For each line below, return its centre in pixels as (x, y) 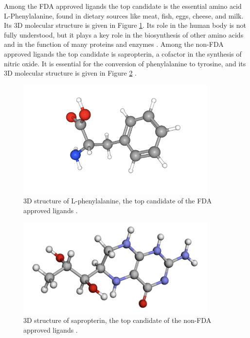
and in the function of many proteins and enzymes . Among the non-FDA (114, 44)
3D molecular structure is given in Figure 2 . (70, 73)
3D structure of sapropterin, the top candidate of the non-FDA (117, 320)
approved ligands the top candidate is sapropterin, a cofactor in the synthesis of (123, 53)
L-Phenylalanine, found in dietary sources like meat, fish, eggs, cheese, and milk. (124, 15)
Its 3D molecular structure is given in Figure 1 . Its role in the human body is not (125, 25)
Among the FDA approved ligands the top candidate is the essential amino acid (123, 6)
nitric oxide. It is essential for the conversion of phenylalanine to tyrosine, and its (125, 63)
